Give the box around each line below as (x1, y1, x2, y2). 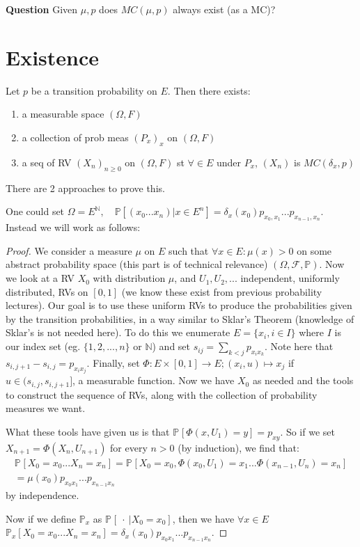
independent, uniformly (240, 271, 340, 285)
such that (169, 243, 209, 257)
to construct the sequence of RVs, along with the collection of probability (6, 387, 318, 402)
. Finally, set (86, 355, 140, 370)
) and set (152, 339, 191, 354)
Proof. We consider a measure (6, 243, 132, 257)
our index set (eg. (6, 339, 81, 354)
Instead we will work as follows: (6, 220, 141, 235)
